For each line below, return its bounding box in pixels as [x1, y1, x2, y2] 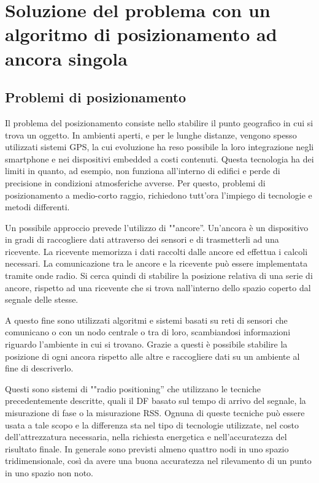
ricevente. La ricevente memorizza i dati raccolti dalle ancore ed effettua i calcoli [5, 245, 308, 257]
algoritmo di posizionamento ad [5, 21, 277, 47]
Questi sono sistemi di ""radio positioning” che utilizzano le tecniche [5, 382, 261, 395]
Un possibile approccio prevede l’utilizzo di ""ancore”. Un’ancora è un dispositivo [5, 221, 309, 234]
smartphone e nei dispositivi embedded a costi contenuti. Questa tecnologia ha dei [5, 152, 314, 165]
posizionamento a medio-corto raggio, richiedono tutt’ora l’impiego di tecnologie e [5, 188, 312, 201]
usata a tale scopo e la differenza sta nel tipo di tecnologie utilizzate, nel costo [5, 418, 299, 431]
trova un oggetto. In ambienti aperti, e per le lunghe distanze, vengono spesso [5, 128, 297, 141]
